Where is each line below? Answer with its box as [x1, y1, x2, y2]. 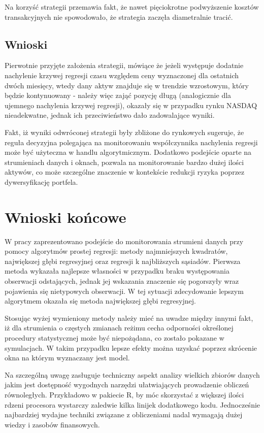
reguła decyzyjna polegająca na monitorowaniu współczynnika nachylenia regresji [5, 137, 258, 147]
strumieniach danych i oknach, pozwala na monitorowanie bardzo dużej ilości [5, 156, 244, 167]
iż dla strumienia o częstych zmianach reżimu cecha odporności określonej [5, 322, 234, 333]
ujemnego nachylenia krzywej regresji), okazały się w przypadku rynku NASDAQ [5, 99, 257, 110]
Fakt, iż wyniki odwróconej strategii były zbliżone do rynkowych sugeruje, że [5, 126, 244, 137]
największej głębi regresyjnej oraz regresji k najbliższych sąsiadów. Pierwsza [5, 255, 241, 266]
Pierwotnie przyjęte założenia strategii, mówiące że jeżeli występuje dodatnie [5, 60, 244, 71]
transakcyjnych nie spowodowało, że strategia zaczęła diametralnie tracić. [5, 11, 233, 22]
